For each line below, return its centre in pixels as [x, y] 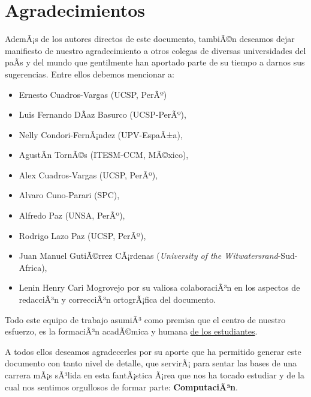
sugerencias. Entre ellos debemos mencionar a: [90, 74]
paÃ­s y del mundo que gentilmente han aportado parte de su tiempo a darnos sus [155, 62]
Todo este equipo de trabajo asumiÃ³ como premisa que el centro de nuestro [145, 319]
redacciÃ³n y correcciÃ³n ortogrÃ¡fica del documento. [117, 299]
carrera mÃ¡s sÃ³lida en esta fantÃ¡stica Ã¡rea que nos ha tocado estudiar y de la [155, 375]
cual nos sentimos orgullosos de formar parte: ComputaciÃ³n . [121, 386]
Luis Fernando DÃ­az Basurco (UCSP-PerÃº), [102, 114]
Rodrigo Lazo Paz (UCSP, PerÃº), [82, 235]
